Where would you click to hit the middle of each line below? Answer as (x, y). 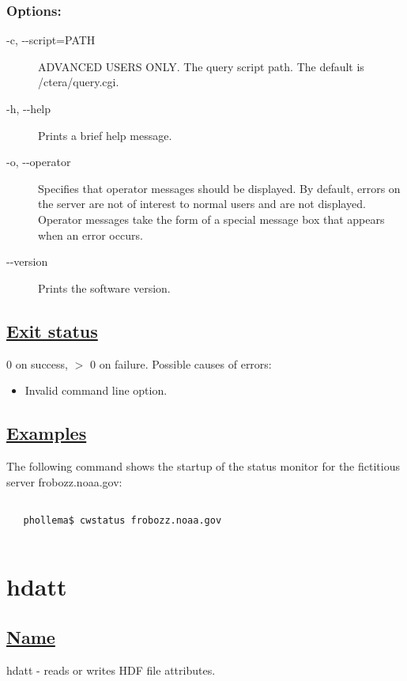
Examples (47, 433)
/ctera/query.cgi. (79, 82)
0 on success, (37, 363)
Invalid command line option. (96, 390)
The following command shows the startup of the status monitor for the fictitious (203, 465)
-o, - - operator (39, 162)
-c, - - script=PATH (51, 40)
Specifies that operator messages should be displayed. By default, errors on (219, 188)
